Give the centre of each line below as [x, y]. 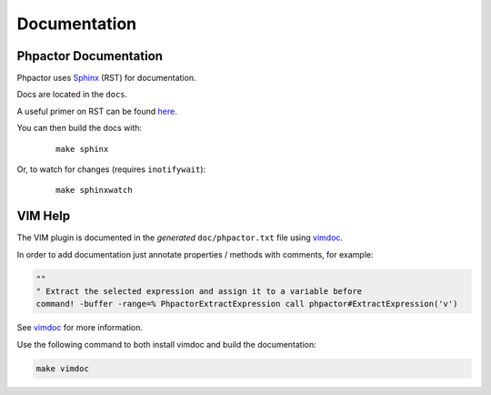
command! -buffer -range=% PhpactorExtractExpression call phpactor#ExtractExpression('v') [247, 304]
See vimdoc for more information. [80, 328]
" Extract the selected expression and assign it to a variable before [199, 292]
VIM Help [44, 216]
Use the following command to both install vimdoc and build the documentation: [167, 344]
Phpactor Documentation [90, 56]
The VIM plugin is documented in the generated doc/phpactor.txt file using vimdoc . [180, 238]
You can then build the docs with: [80, 128]
